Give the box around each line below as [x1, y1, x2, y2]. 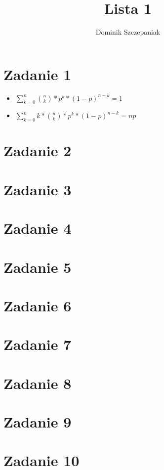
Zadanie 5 [3, 256, 72, 277]
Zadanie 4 [3, 218, 72, 238]
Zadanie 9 [3, 412, 72, 432]
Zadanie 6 [3, 295, 72, 315]
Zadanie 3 [3, 179, 72, 199]
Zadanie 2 [3, 140, 72, 161]
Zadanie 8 [3, 373, 72, 393]
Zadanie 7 [3, 334, 72, 354]
